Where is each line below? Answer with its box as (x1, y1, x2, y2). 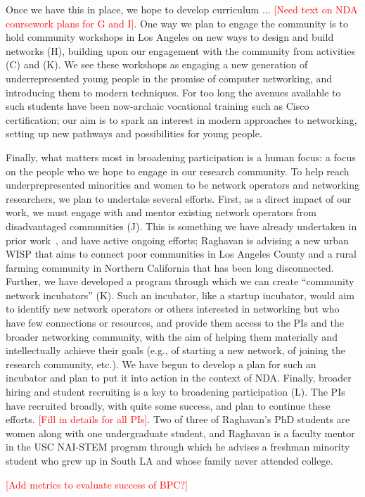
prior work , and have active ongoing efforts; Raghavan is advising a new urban (6, 232, 349, 247)
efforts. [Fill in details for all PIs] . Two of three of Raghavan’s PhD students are (6, 412, 350, 427)
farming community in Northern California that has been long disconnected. (6, 260, 334, 275)
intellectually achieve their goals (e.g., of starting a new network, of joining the (6, 343, 345, 358)
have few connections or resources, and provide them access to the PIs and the (6, 315, 345, 330)
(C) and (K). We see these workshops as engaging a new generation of (6, 57, 308, 72)
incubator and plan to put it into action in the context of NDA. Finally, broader (6, 370, 352, 385)
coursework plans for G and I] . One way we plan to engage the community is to (6, 15, 348, 30)
